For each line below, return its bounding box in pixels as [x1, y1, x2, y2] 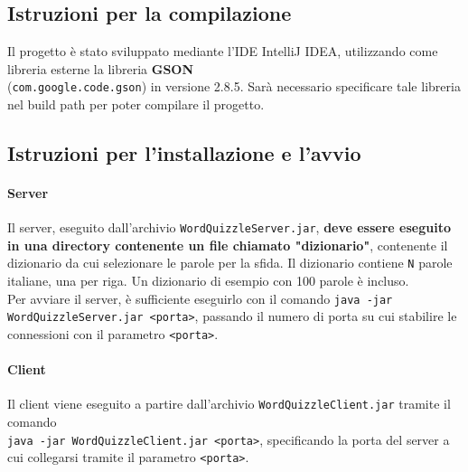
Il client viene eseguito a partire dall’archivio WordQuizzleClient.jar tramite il [7, 394, 451, 413]
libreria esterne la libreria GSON [7, 59, 194, 78]
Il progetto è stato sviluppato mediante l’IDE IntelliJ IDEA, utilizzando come [7, 42, 438, 61]
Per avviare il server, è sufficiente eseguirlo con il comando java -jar [7, 288, 393, 307]
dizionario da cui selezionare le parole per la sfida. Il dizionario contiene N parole [7, 253, 453, 272]
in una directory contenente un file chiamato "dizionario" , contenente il [7, 235, 448, 254]
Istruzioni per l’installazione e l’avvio [7, 139, 361, 167]
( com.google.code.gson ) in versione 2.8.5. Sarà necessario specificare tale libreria [7, 77, 461, 96]
